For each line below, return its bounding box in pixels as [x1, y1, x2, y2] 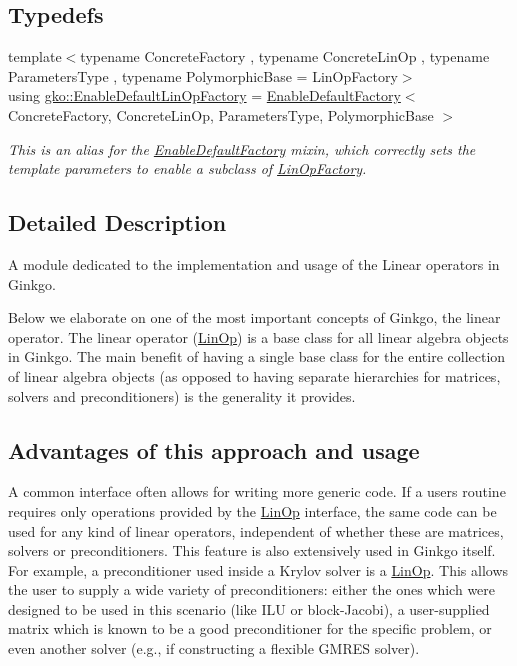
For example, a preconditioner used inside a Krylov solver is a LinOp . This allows [8, 559, 509, 580]
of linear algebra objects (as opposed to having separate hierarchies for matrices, [8, 365, 501, 386]
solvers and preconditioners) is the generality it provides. [8, 385, 356, 406]
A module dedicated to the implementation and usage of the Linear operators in [8, 253, 500, 274]
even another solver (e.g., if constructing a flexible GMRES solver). [8, 638, 420, 659]
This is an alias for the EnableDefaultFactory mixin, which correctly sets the [8, 138, 476, 159]
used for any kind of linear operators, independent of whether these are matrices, [8, 520, 504, 541]
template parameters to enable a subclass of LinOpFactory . [8, 158, 367, 179]
